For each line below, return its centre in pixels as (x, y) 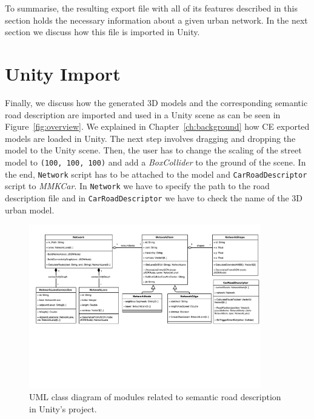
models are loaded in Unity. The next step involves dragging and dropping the (150, 138)
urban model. (30, 209)
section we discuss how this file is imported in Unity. (102, 32)
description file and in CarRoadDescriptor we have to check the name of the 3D (154, 197)
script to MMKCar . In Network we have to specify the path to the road (137, 186)
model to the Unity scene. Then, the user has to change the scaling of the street (153, 150)
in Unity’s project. (63, 408)
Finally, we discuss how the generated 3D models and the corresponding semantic (156, 102)
